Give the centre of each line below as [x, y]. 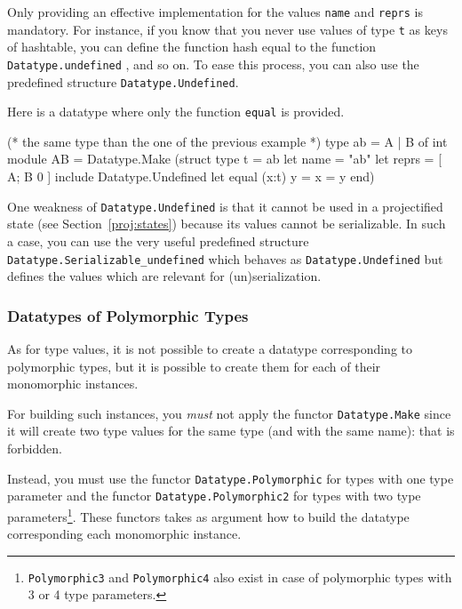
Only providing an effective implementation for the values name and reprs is [215, 12]
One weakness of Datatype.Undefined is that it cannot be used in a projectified [225, 206]
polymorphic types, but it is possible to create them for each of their [194, 366]
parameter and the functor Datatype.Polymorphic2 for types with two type [214, 496]
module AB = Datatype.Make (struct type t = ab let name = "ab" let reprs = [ [225, 159]
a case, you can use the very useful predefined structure [158, 240]
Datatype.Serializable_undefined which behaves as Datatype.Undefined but [225, 258]
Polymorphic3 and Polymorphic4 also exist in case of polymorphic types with [240, 577]
